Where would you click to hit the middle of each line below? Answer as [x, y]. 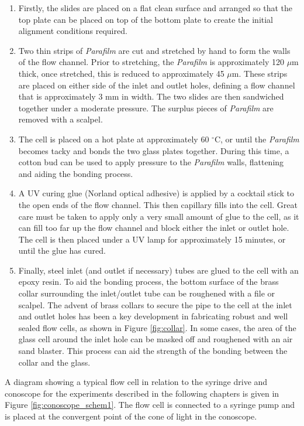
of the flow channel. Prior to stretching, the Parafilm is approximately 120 [151, 62]
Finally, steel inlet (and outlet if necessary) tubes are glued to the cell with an [158, 270]
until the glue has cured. [62, 251]
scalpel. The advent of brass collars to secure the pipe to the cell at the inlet [155, 304]
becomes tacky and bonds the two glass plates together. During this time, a [154, 150]
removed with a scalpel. [61, 119]
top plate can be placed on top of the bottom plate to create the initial [146, 19]
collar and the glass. [54, 362]
